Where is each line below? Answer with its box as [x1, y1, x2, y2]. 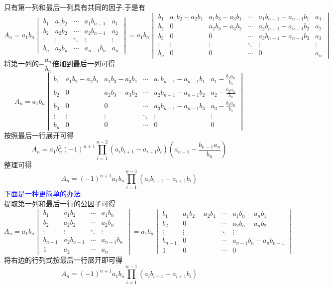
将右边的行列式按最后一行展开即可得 [4, 254, 122, 265]
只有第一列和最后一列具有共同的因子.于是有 [4, 2, 145, 12]
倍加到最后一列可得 [52, 58, 115, 69]
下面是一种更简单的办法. [4, 188, 83, 199]
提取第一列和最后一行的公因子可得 [4, 198, 115, 208]
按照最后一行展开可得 [4, 130, 74, 140]
